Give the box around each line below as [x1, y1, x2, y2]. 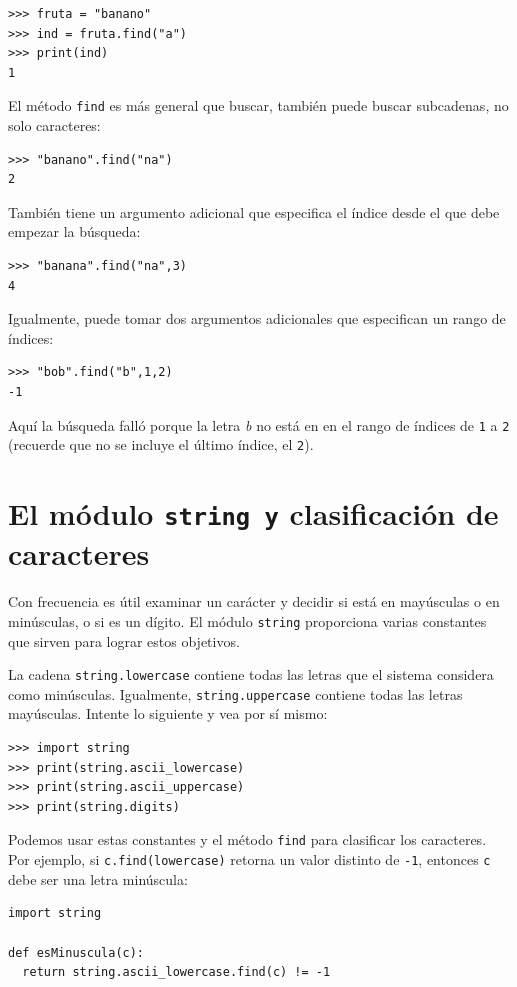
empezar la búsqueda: [8, 221, 141, 242]
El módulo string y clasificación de [8, 493, 499, 534]
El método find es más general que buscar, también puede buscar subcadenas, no [8, 95, 509, 116]
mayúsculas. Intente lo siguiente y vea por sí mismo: [8, 703, 328, 724]
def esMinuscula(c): [8, 945, 145, 960]
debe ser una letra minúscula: [8, 868, 188, 889]
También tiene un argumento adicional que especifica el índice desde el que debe [8, 201, 500, 222]
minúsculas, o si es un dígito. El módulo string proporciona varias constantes [8, 610, 487, 631]
